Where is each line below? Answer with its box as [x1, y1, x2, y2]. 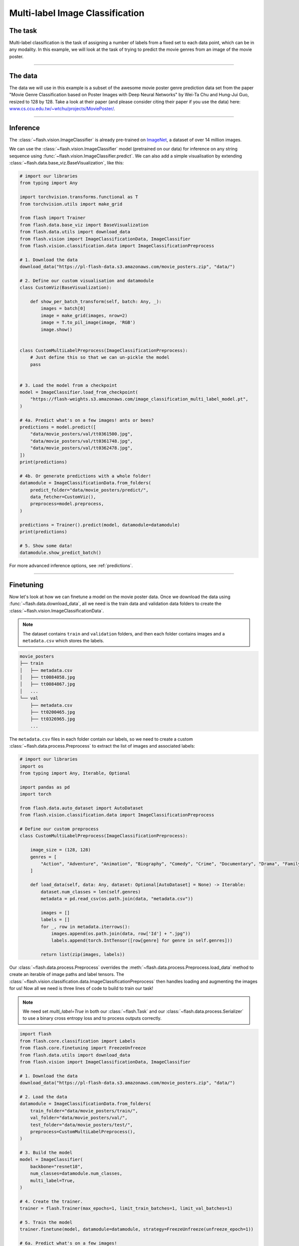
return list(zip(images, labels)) [40, 952, 125, 957]
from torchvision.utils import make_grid [19, 201, 123, 207]
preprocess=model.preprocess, [30, 501, 104, 507]
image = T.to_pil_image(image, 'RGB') [40, 319, 136, 325]
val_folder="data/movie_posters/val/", [30, 1115, 128, 1121]
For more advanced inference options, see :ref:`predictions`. [9, 563, 133, 569]
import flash [19, 1031, 52, 1037]
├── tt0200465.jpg [30, 709, 75, 715]
